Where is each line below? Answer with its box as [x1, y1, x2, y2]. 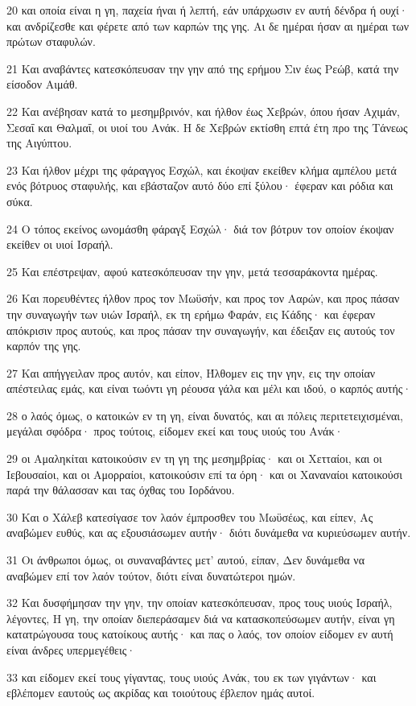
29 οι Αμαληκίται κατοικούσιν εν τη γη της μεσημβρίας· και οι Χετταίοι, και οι [6, 450, 382, 467]
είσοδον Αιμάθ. [6, 76, 78, 93]
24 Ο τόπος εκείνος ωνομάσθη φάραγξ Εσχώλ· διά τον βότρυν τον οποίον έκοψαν [6, 220, 394, 237]
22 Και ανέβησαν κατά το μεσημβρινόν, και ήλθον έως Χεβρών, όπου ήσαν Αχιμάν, [6, 102, 400, 119]
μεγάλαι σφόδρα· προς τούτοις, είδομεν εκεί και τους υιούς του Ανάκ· [6, 423, 344, 440]
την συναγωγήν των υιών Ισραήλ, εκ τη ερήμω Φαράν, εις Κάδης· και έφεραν [6, 305, 376, 322]
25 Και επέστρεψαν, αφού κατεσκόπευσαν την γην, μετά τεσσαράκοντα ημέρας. [6, 262, 378, 279]
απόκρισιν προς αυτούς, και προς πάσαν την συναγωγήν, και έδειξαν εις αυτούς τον [6, 321, 395, 338]
